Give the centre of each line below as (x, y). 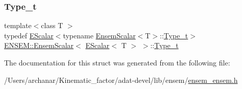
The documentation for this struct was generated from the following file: (117, 62)
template (18, 25)
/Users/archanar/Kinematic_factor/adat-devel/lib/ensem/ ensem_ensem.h (121, 80)
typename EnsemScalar (99, 35)
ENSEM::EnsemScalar (39, 45)
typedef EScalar (29, 35)
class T (52, 25)
